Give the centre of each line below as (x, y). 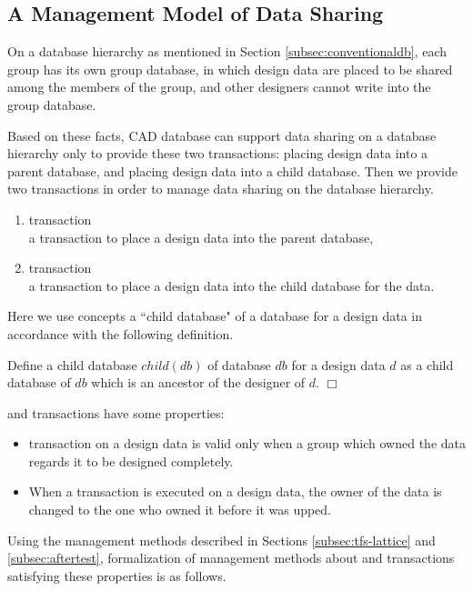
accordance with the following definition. (121, 333)
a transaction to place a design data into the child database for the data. (231, 285)
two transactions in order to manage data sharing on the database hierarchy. (221, 189)
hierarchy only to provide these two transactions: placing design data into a (218, 153)
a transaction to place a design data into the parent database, (201, 237)
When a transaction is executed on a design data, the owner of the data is (235, 491)
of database (239, 364)
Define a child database (72, 364)
